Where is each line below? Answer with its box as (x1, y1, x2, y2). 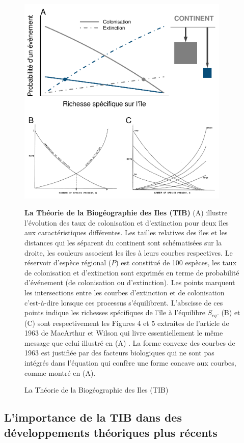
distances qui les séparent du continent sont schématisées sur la (24, 237, 222, 247)
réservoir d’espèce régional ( (24, 257, 112, 268)
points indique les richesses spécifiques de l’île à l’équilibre (24, 307, 205, 318)
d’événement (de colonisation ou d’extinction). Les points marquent (24, 277, 235, 288)
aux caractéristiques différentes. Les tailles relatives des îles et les (24, 227, 228, 238)
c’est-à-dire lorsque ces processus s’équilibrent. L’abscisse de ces (24, 297, 223, 308)
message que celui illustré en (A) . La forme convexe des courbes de (24, 337, 235, 348)
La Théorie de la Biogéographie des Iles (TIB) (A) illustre (24, 207, 228, 218)
